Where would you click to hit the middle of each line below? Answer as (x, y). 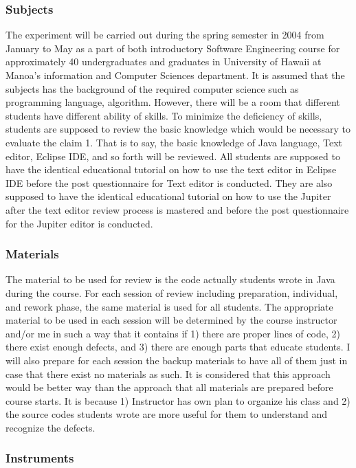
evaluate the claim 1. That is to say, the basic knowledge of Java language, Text (174, 142)
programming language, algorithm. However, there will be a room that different (173, 102)
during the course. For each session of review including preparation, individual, (172, 292)
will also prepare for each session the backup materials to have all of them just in (177, 360)
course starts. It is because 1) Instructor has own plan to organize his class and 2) (178, 400)
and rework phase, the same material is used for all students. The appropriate (169, 306)
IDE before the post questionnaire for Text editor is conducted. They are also (169, 182)
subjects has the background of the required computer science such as (152, 88)
